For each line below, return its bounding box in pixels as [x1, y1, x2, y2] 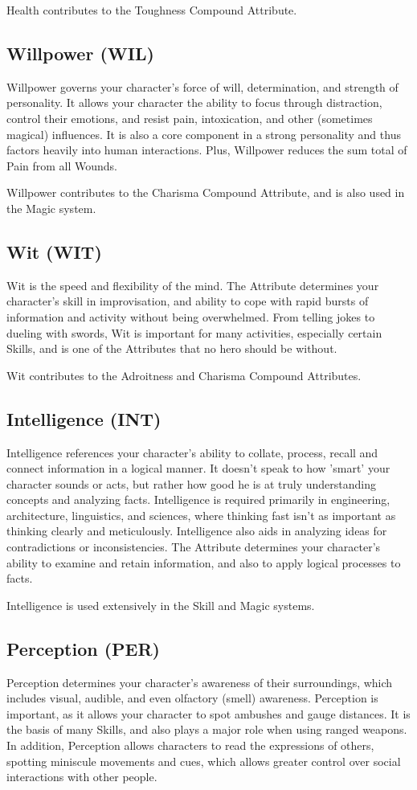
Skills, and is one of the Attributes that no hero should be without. [6, 340, 337, 357]
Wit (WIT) [6, 239, 102, 264]
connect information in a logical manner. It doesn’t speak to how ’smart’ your [6, 460, 390, 477]
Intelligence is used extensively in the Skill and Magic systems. [6, 596, 315, 613]
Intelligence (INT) [6, 406, 161, 431]
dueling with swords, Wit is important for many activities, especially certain [6, 324, 382, 341]
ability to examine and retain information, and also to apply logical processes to [6, 554, 401, 571]
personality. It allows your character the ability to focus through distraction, [6, 94, 382, 111]
